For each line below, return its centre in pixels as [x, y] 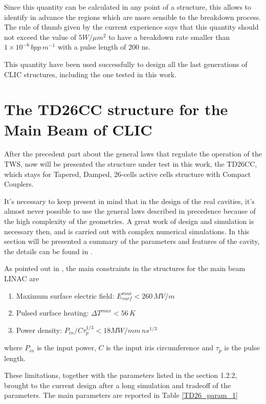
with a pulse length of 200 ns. [104, 47]
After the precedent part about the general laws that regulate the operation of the [133, 154]
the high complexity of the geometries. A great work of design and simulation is [129, 221]
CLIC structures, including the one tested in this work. [91, 74]
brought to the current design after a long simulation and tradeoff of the [117, 385]
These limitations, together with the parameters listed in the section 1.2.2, [121, 375]
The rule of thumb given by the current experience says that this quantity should [131, 27]
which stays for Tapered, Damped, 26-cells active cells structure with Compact [128, 174]
